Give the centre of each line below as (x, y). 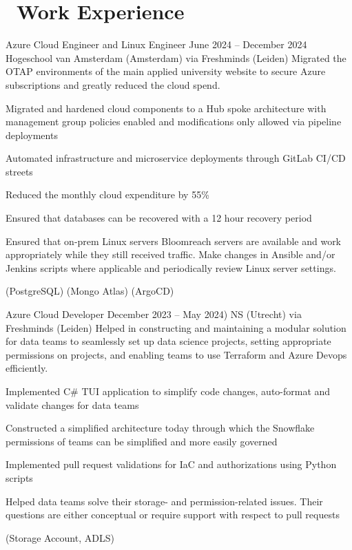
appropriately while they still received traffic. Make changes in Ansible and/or (170, 254)
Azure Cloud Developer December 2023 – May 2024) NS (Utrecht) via (154, 314)
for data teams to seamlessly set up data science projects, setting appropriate (168, 341)
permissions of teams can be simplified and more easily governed (142, 441)
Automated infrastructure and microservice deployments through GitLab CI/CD (176, 158)
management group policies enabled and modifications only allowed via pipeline (174, 121)
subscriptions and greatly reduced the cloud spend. (113, 84)
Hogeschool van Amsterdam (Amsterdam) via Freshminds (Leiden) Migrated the (176, 57)
